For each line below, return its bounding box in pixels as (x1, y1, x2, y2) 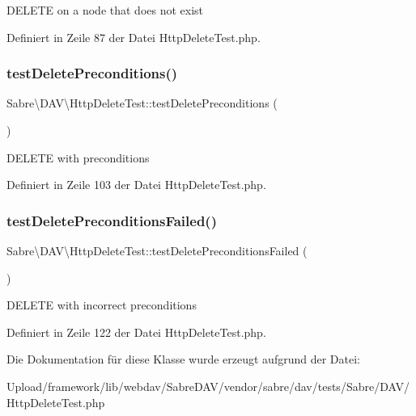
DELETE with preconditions (6, 149, 150, 166)
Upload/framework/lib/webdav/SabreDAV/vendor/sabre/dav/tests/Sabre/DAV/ (6, 377, 410, 394)
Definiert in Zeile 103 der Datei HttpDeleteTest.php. (6, 176, 266, 193)
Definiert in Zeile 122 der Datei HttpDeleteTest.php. (6, 323, 266, 340)
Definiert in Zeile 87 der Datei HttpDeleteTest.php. (6, 28, 261, 45)
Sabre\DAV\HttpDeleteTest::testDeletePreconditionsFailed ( (6, 242, 308, 258)
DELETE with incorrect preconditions (6, 296, 197, 313)
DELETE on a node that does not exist (6, 2, 204, 18)
